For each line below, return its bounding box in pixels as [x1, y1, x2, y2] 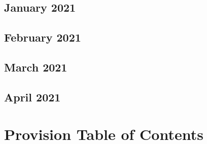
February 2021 [4, 29, 81, 45]
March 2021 [4, 59, 67, 75]
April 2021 [4, 89, 61, 104]
